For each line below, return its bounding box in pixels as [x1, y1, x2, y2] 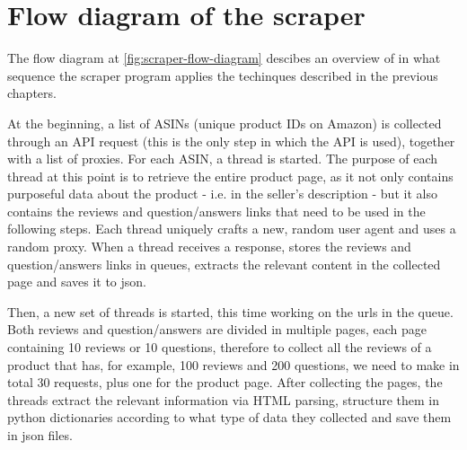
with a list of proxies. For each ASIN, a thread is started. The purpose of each [7, 149, 438, 168]
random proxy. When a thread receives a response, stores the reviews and [7, 237, 411, 256]
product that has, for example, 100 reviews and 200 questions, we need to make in [7, 355, 460, 374]
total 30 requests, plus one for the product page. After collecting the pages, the [7, 373, 443, 392]
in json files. [7, 426, 73, 444]
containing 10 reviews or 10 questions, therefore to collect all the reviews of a [7, 338, 432, 357]
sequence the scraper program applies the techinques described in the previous [7, 66, 438, 84]
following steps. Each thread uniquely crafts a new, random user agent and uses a [7, 219, 456, 238]
